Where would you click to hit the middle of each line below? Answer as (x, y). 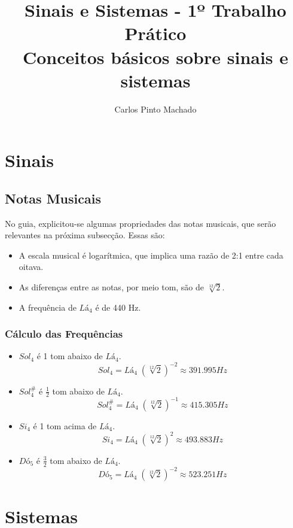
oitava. (31, 267)
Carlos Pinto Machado (155, 109)
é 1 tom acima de (65, 425)
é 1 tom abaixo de (70, 356)
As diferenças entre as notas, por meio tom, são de (112, 287)
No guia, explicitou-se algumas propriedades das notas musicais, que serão (141, 223)
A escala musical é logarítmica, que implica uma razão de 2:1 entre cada (151, 255)
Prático (155, 33)
